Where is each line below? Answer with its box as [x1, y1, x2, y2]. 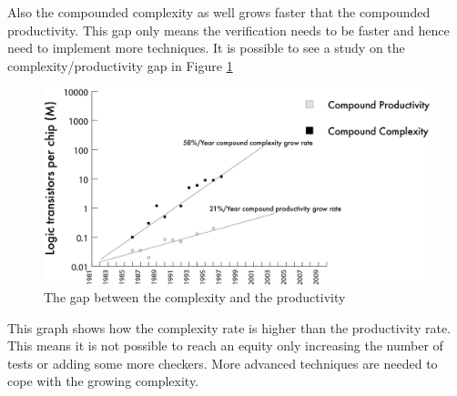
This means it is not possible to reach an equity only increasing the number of [7, 336, 443, 355]
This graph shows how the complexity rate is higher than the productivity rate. [7, 318, 452, 337]
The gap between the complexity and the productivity [44, 288, 346, 307]
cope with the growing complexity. [7, 371, 199, 391]
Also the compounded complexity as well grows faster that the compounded [7, 3, 431, 21]
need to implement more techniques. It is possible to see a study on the [7, 38, 405, 57]
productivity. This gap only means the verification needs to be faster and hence [7, 20, 450, 39]
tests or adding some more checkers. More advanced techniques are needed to [7, 353, 438, 372]
